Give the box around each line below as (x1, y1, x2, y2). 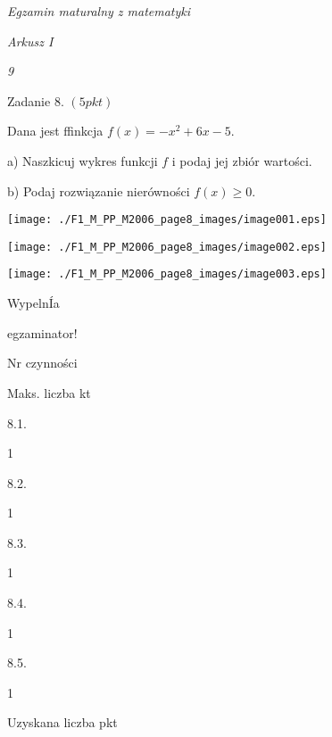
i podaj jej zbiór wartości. (171, 151, 312, 170)
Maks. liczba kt (7, 383, 91, 402)
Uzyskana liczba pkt (7, 713, 118, 732)
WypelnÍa (7, 294, 60, 312)
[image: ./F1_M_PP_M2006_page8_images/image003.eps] (7, 268, 327, 281)
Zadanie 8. (7, 91, 64, 110)
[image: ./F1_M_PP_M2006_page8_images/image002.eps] (7, 240, 327, 253)
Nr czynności (7, 353, 78, 372)
